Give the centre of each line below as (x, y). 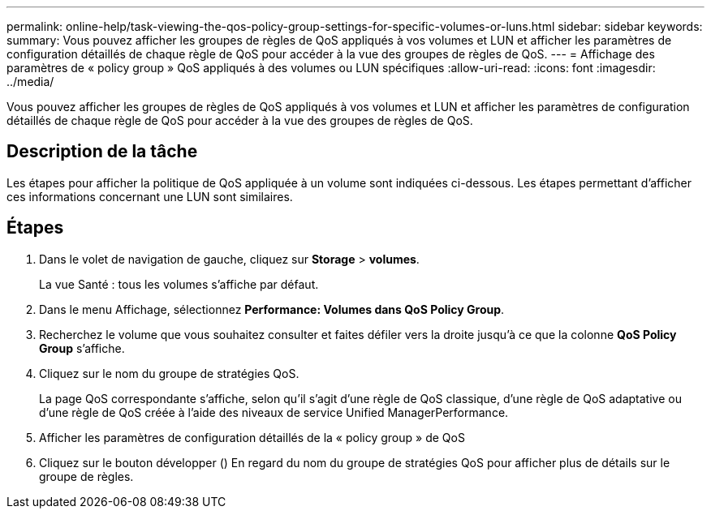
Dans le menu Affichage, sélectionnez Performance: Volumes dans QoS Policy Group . (272, 309)
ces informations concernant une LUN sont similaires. (150, 196)
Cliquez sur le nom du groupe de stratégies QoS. (169, 373)
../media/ (30, 82)
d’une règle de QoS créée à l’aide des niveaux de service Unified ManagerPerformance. (274, 412)
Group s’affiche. (82, 348)
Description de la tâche (102, 152)
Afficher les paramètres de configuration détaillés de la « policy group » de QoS (252, 437)
